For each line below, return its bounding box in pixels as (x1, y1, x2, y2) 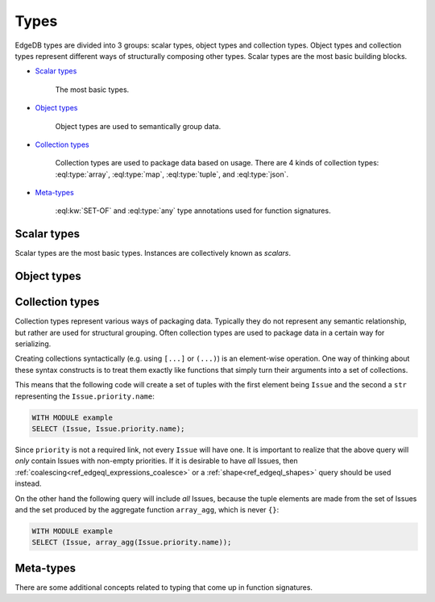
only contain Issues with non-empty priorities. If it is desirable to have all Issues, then (14, 456, 298, 466)
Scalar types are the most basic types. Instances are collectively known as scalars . (14, 249, 292, 258)
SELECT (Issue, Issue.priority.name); (31, 424, 185, 433)
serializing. (14, 339, 52, 349)
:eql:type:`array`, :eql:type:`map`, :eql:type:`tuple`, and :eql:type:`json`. (55, 169, 289, 179)
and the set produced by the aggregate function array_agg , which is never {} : (14, 504, 280, 514)
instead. (14, 479, 42, 488)
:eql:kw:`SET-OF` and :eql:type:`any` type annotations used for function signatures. (55, 206, 331, 215)
